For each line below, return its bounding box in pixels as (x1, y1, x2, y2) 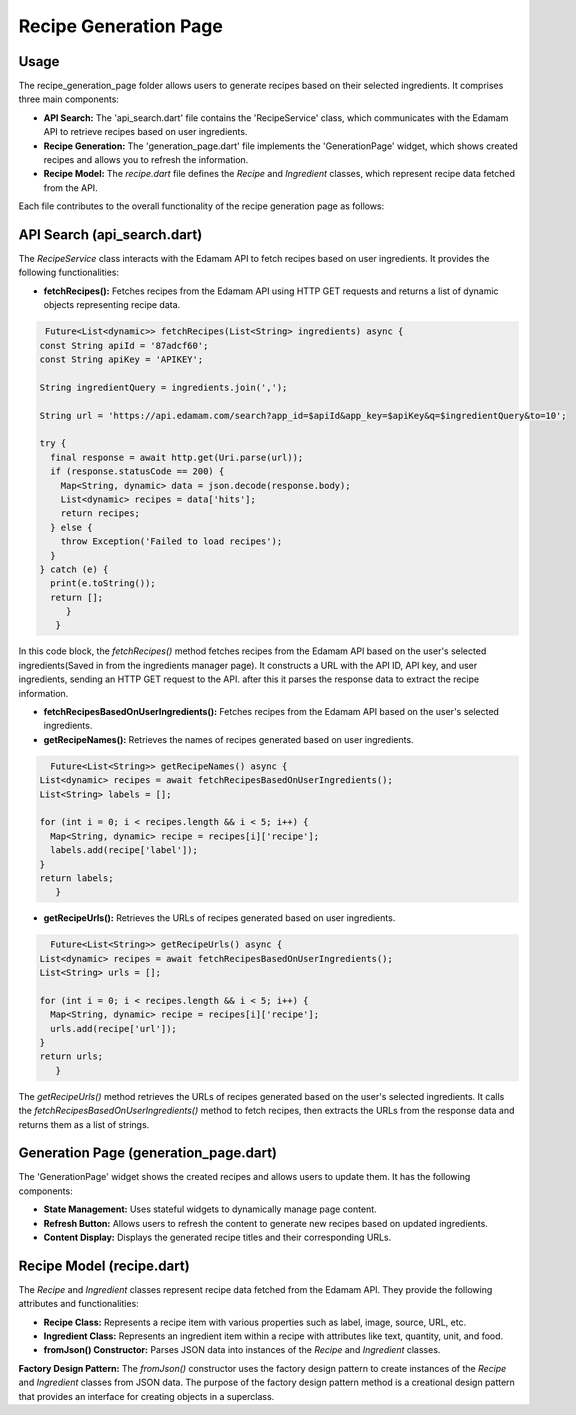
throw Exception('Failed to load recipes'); (60, 536, 283, 547)
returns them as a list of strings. (18, 1118, 150, 1130)
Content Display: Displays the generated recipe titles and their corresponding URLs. (43, 1231, 392, 1243)
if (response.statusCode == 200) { (50, 466, 225, 477)
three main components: (18, 93, 120, 105)
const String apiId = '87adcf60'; (39, 340, 209, 351)
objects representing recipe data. (43, 299, 181, 311)
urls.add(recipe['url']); (50, 1023, 177, 1034)
